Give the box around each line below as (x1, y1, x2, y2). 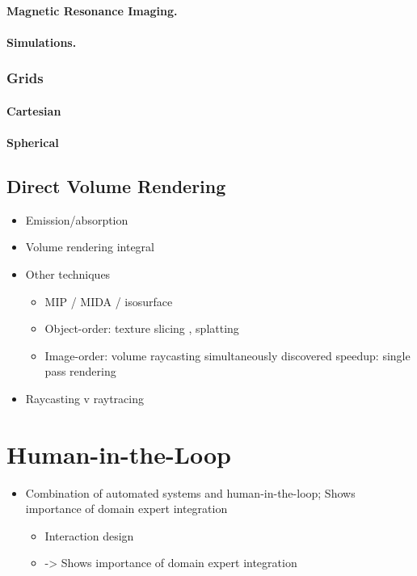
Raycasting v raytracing (25, 389, 144, 406)
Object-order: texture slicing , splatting (44, 320, 239, 337)
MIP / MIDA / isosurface (44, 292, 173, 309)
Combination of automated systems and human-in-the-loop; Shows (25, 484, 356, 501)
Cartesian (6, 102, 61, 119)
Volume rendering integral (25, 238, 154, 255)
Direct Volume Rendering (6, 173, 226, 198)
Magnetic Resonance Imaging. (6, 2, 178, 19)
